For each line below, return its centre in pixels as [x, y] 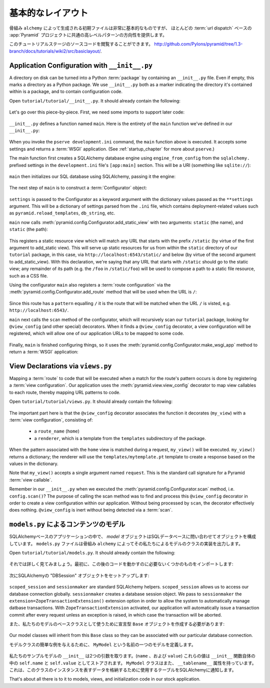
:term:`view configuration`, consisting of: [51, 419]
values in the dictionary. [34, 463]
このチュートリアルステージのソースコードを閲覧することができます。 [81, 44]
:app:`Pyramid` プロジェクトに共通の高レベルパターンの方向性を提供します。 [88, 34]
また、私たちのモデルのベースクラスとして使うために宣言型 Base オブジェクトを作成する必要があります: [117, 624]
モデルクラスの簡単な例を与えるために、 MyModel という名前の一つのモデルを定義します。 [102, 644]
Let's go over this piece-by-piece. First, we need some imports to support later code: [97, 112]
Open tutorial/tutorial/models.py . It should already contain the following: [92, 552]
